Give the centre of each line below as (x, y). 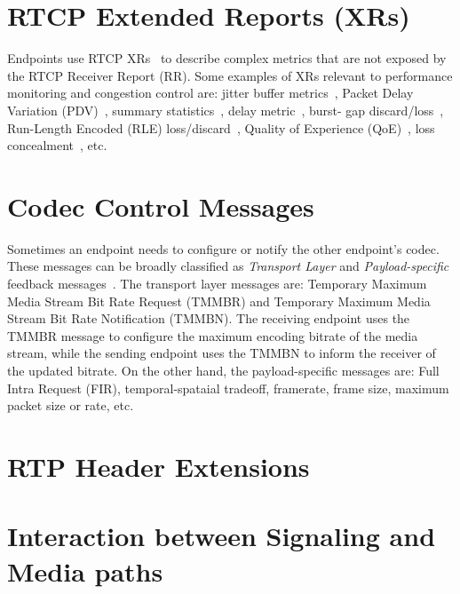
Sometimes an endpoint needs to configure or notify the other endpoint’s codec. (223, 248)
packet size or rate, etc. (71, 405)
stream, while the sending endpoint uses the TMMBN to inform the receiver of (222, 353)
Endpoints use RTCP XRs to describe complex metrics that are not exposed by (227, 58)
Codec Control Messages (161, 206)
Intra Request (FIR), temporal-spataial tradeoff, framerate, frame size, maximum (228, 388)
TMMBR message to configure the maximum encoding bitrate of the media (213, 335)
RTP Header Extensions (159, 466)
